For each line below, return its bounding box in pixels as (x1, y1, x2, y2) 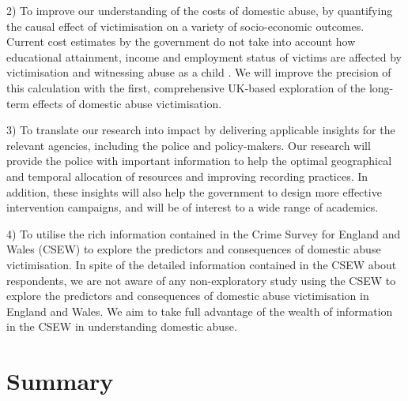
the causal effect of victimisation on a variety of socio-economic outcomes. (6, 17, 365, 34)
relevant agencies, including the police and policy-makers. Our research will (6, 137, 371, 153)
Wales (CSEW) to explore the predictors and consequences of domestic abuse (6, 241, 381, 257)
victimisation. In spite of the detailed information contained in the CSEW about (6, 256, 397, 272)
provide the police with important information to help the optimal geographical (6, 152, 392, 169)
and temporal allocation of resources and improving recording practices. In (6, 167, 368, 184)
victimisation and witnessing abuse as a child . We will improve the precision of (6, 64, 391, 81)
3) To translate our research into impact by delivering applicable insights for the (6, 122, 395, 138)
